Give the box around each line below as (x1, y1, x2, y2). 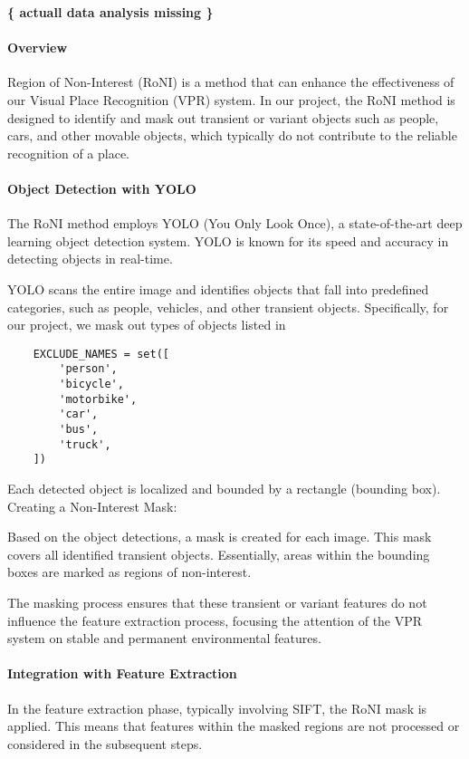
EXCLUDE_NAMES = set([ (33, 347, 169, 360)
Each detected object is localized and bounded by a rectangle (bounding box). (7, 478, 441, 497)
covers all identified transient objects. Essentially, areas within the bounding (7, 544, 430, 563)
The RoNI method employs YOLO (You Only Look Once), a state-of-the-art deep (7, 214, 463, 233)
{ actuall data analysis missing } (7, 3, 214, 21)
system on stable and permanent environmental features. (7, 629, 321, 648)
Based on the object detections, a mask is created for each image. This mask (7, 527, 432, 546)
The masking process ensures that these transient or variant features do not (7, 592, 427, 611)
